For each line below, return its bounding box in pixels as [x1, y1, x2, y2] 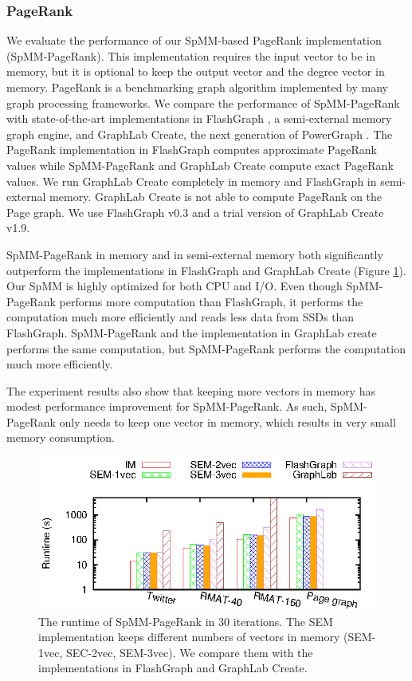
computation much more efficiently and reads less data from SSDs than [6, 309, 355, 325]
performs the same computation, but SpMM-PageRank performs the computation [6, 340, 406, 356]
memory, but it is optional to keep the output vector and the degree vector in [6, 63, 385, 80]
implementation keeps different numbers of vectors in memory [38, 628, 340, 645]
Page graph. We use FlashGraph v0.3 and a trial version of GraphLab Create [6, 203, 384, 220]
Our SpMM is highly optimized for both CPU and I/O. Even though [6, 278, 343, 294]
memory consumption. [6, 429, 115, 446]
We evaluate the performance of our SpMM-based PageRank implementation [6, 32, 382, 49]
